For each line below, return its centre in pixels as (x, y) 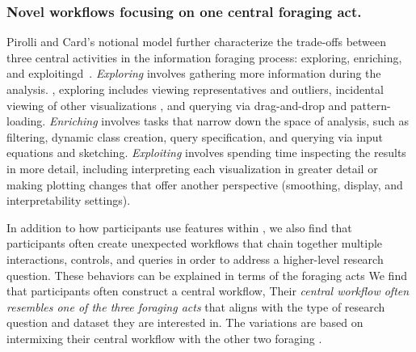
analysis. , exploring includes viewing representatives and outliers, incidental (195, 89)
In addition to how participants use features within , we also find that (179, 227)
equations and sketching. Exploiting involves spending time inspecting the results (206, 153)
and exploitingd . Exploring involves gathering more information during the (194, 73)
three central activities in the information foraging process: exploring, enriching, (204, 57)
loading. (26, 121)
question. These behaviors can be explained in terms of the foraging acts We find (207, 275)
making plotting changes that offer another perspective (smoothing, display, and (205, 184)
